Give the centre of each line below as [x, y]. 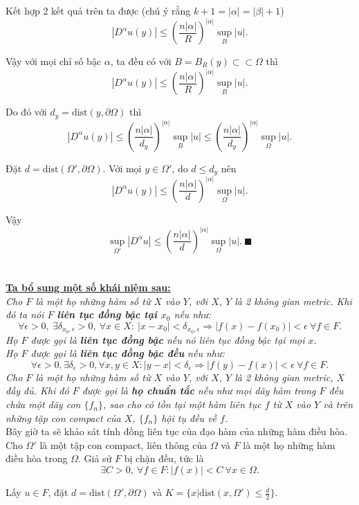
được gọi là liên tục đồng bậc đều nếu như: [128, 353]
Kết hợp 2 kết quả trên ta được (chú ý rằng [98, 10]
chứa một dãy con [43, 404]
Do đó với [26, 112]
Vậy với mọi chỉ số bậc [54, 61]
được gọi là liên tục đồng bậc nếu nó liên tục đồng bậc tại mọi [168, 339]
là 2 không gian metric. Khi [293, 301]
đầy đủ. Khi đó [37, 391]
